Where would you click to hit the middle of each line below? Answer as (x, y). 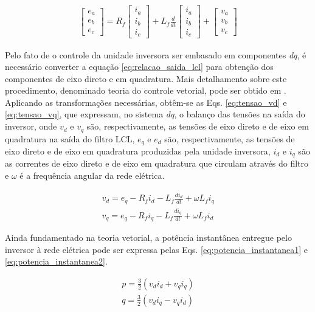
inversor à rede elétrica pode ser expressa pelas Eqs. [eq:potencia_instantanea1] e (156, 249)
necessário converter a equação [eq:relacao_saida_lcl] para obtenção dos (139, 67)
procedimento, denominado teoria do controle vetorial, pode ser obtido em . (146, 90)
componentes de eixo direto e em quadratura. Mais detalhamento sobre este (146, 78)
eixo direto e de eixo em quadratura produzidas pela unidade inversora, (138, 151)
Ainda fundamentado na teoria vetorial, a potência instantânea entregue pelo (148, 237)
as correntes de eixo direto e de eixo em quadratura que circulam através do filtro (157, 163)
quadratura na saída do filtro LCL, (70, 138)
